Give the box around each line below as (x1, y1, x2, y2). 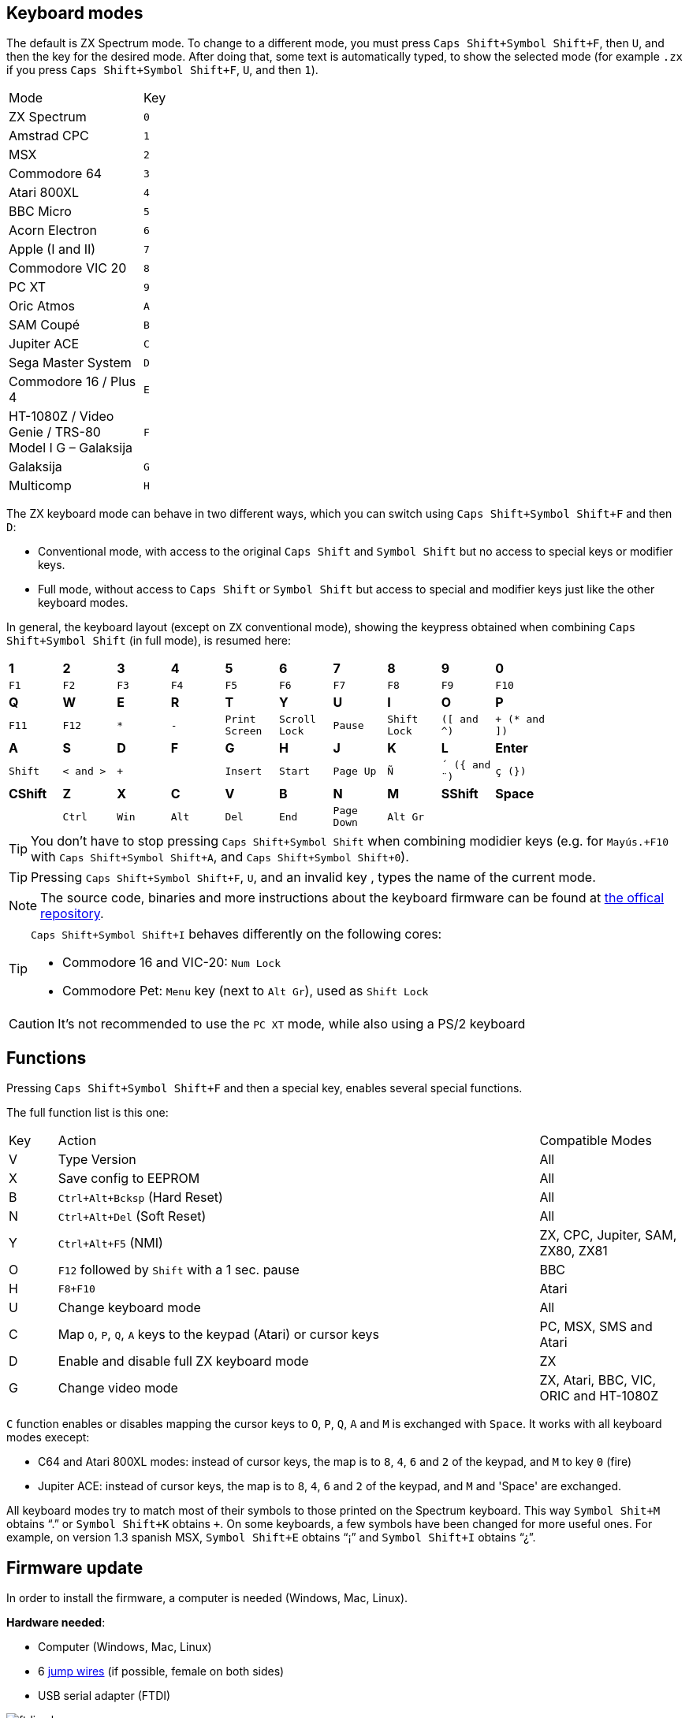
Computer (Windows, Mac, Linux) (38, 1640, 212, 1654)
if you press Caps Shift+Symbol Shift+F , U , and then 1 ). (6, 63, 318, 77)
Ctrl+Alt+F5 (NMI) (58, 1235, 163, 1251)
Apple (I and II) (9, 241, 96, 258)
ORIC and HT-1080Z (539, 1388, 659, 1404)
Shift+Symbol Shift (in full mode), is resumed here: (6, 634, 292, 648)
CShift (9, 786, 47, 802)
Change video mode (58, 1380, 178, 1396)
